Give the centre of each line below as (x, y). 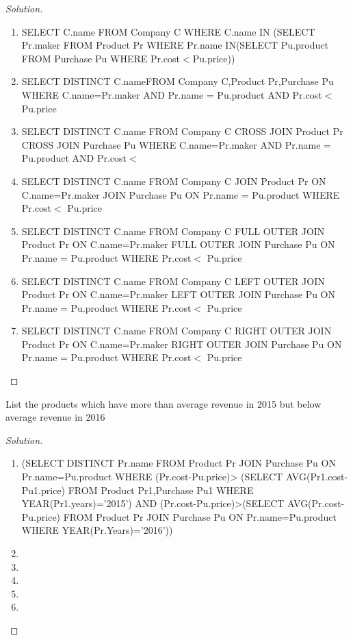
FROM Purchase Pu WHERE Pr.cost (101, 58)
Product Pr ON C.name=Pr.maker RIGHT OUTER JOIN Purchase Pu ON (182, 344)
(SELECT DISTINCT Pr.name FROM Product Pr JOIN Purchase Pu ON (179, 463)
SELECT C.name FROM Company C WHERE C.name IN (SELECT (168, 31)
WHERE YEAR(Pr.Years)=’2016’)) (97, 530)
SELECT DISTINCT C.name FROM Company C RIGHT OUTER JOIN (176, 331)
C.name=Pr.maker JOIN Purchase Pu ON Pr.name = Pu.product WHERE (181, 194)
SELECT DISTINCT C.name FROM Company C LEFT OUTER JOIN (173, 281)
